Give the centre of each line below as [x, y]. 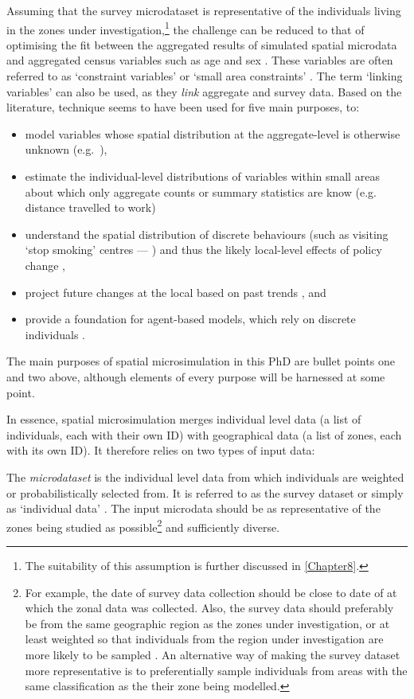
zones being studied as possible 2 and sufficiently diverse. [143, 525]
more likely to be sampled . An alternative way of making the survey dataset [213, 654]
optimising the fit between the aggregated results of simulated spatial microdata [202, 44]
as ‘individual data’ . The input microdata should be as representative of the [193, 508]
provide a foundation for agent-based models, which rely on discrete [190, 319]
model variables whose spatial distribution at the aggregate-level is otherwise [213, 133]
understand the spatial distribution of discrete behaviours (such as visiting [207, 234]
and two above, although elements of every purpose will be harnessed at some [196, 376]
